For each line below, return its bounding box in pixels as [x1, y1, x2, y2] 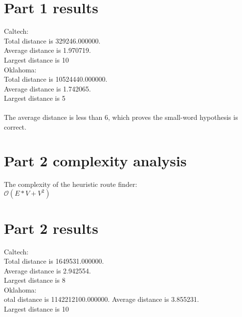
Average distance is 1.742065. [4, 83, 91, 93]
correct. [4, 122, 26, 132]
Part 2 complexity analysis [4, 150, 187, 170]
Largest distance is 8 [4, 275, 66, 285]
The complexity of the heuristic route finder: [4, 179, 137, 189]
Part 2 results [4, 218, 98, 238]
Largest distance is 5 [4, 93, 66, 103]
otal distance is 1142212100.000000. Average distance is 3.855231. [4, 294, 199, 304]
